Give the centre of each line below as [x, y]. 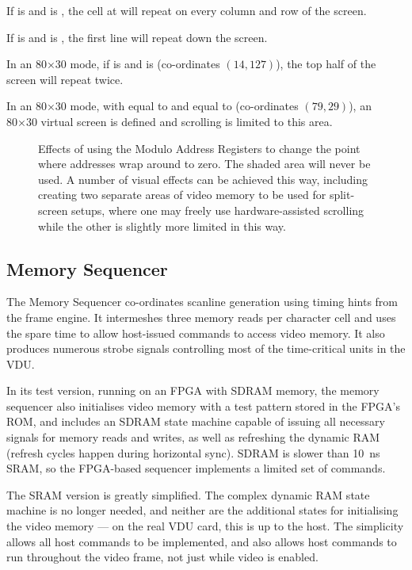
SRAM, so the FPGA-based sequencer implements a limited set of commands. [196, 468]
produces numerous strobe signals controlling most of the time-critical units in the [206, 348]
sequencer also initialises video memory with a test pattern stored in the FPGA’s [203, 406]
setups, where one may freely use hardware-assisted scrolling [218, 210]
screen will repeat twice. [65, 79]
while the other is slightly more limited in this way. [162, 226]
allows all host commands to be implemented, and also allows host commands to [202, 541]
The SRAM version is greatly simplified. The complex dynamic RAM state [188, 494]
